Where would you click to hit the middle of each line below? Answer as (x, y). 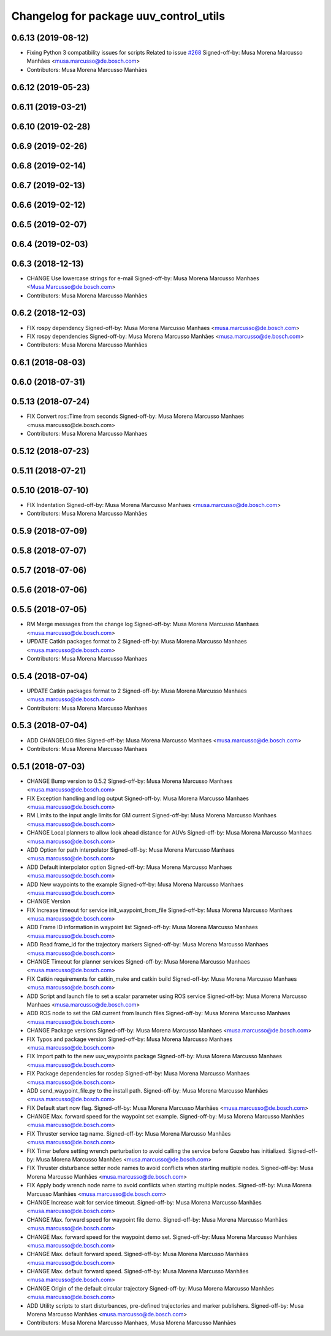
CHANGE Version (48, 902)
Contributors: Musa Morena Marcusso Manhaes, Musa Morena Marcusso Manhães (131, 1323)
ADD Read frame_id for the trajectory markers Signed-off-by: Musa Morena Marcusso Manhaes (147, 945)
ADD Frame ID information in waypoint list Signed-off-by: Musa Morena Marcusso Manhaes (143, 927)
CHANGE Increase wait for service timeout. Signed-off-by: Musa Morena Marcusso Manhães (144, 1202)
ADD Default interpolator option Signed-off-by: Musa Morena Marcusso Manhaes (129, 867)
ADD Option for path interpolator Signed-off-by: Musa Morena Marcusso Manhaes (131, 850)
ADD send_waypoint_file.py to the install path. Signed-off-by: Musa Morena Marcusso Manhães (147, 1090)
